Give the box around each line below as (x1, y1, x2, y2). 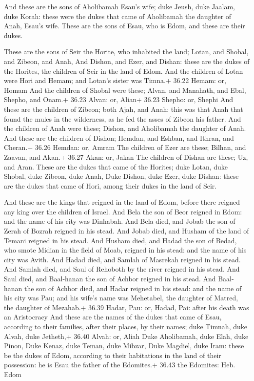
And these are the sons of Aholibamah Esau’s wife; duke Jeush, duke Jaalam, (4, 1, 235, 11)
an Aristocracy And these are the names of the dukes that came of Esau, (4, 312, 222, 322)
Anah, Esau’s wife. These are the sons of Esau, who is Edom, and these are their (4, 21, 245, 31)
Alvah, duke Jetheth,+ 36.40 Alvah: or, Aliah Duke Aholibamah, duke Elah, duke (4, 331, 249, 341)
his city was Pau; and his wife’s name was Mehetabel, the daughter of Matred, (4, 293, 238, 303)
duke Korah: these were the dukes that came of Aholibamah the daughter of (4, 11, 232, 21)
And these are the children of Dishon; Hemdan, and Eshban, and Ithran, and (4, 132, 234, 143)
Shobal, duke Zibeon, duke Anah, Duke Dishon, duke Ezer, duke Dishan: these (4, 171, 239, 181)
